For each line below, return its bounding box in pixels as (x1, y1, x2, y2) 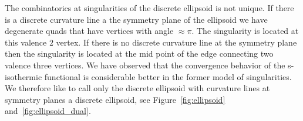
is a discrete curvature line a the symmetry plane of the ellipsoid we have (5, 13, 268, 25)
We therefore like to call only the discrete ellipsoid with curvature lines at (5, 82, 270, 94)
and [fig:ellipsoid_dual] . (5, 105, 91, 117)
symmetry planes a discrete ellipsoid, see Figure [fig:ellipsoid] (5, 93, 225, 105)
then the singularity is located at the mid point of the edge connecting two (5, 47, 274, 60)
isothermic (5, 70, 42, 82)
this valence (5, 36, 47, 48)
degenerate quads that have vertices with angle (5, 25, 174, 37)
